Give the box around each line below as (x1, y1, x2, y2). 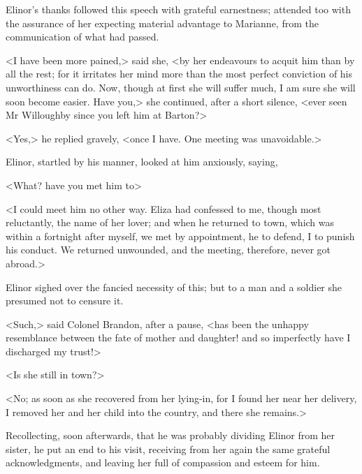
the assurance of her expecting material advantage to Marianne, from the (6, 15, 319, 30)
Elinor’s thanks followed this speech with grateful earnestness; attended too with (6, 2, 351, 16)
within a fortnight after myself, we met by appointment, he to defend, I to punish (6, 228, 355, 243)
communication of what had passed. (6, 29, 159, 44)
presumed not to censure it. (6, 293, 124, 308)
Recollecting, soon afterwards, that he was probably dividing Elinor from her (6, 428, 335, 443)
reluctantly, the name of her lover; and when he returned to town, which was (6, 215, 335, 230)
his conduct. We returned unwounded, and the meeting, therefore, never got (6, 242, 331, 257)
